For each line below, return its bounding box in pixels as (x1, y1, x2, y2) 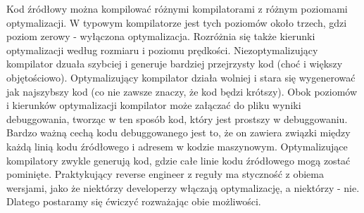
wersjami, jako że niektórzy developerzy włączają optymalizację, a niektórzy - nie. (6, 180, 360, 195)
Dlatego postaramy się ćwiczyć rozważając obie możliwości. (6, 194, 261, 209)
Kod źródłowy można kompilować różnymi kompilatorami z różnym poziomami (6, 1, 348, 15)
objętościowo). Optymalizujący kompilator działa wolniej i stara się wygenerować (6, 70, 356, 84)
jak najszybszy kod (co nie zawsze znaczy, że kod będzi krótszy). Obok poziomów (6, 84, 358, 98)
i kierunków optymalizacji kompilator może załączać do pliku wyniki (6, 98, 301, 112)
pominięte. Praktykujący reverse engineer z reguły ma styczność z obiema (6, 167, 324, 181)
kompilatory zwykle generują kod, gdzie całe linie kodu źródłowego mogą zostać (6, 153, 351, 167)
